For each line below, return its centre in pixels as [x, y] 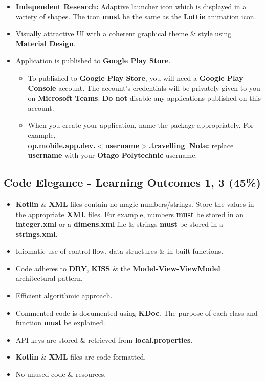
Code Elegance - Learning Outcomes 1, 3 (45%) [132, 183]
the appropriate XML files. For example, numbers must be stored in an [130, 214]
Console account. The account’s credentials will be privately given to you [144, 88]
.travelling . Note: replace [191, 145]
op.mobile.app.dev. [62, 145]
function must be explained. [60, 323]
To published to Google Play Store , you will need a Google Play [136, 77]
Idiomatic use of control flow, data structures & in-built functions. [119, 251]
